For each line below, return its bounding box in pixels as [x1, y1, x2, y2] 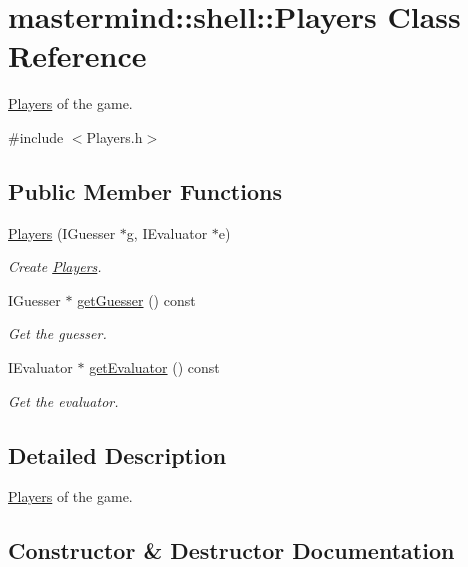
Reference [8, 35, 147, 76]
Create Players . [8, 256, 102, 277]
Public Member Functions [8, 175, 282, 206]
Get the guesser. [8, 323, 107, 344]
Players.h [86, 126, 143, 147]
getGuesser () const [77, 289, 196, 310]
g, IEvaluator [126, 222, 208, 243]
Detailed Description [8, 439, 227, 470]
